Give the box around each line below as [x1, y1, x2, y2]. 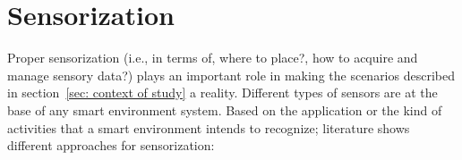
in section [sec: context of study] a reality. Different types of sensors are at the [7, 83, 438, 102]
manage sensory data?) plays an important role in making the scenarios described [7, 65, 455, 84]
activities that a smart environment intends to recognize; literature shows [7, 118, 410, 137]
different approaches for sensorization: [7, 136, 215, 155]
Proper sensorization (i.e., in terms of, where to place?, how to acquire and [7, 48, 418, 67]
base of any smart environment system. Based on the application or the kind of [7, 100, 442, 119]
